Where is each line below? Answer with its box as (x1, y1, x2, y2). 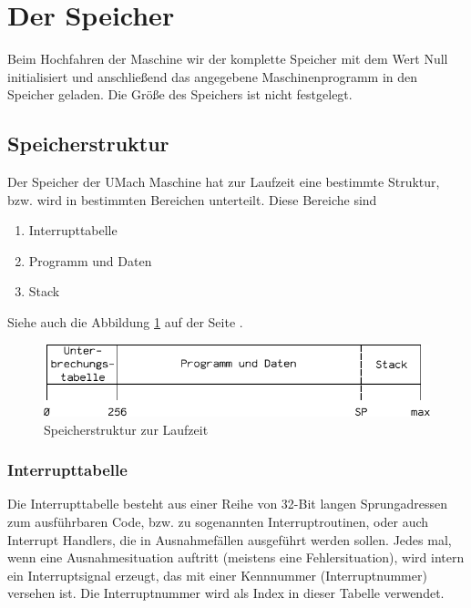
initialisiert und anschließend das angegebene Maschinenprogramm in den (7, 67, 418, 86)
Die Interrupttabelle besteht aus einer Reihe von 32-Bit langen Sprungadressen (7, 494, 447, 513)
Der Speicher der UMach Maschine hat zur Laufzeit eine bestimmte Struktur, (7, 172, 440, 191)
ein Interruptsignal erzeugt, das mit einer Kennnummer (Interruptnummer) (7, 565, 427, 584)
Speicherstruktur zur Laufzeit (44, 419, 209, 438)
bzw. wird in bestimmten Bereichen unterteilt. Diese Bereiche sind (7, 190, 377, 209)
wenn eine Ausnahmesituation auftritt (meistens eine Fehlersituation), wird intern (7, 548, 465, 567)
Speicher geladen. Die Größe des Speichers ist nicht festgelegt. (7, 85, 353, 104)
